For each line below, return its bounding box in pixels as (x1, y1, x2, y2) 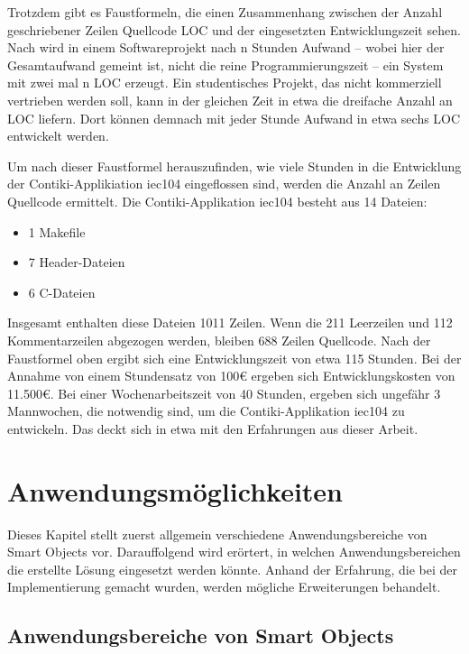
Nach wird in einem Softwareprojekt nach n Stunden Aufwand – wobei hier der (7, 38, 445, 57)
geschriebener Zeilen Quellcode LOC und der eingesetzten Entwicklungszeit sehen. (7, 20, 461, 39)
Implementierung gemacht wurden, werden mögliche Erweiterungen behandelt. (7, 577, 441, 596)
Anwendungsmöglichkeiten (7, 472, 343, 509)
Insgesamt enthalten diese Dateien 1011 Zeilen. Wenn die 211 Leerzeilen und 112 (7, 313, 453, 332)
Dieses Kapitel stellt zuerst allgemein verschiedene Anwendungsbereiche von (7, 524, 428, 543)
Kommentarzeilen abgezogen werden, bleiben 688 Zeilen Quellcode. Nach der (7, 330, 431, 349)
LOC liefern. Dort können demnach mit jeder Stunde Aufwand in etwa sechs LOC (7, 108, 461, 127)
